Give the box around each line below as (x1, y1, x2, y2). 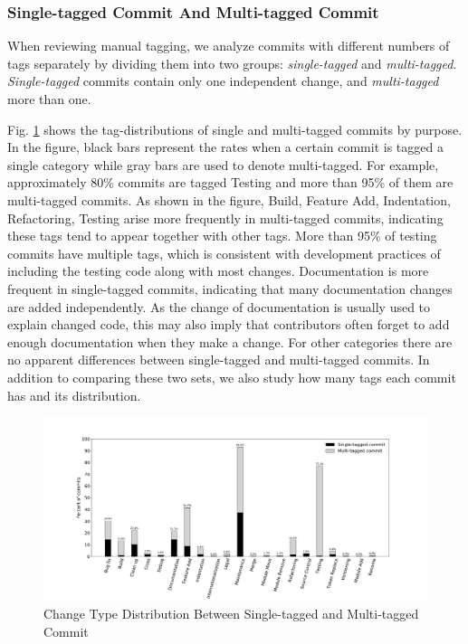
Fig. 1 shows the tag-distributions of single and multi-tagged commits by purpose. (7, 119, 463, 138)
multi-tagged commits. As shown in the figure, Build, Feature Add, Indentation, (7, 190, 451, 209)
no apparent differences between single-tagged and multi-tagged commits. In (7, 350, 430, 369)
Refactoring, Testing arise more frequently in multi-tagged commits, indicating (7, 208, 444, 227)
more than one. (7, 90, 91, 108)
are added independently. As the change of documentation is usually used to (7, 297, 431, 316)
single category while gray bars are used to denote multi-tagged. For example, (7, 155, 439, 174)
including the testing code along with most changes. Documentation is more (7, 261, 429, 280)
